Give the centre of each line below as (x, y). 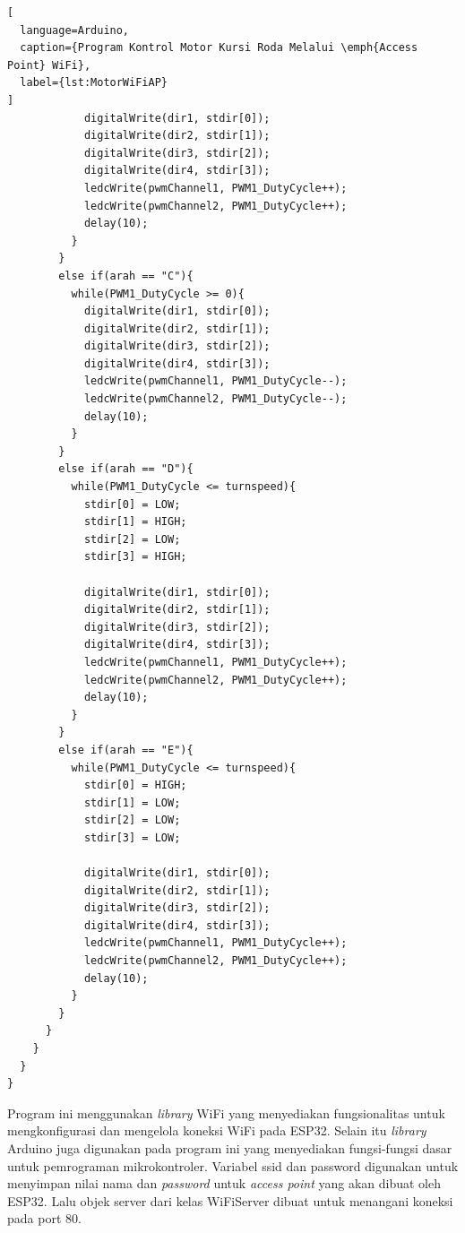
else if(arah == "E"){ (126, 750)
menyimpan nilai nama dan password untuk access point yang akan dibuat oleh (224, 1183)
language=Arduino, (75, 30)
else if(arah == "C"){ (126, 276)
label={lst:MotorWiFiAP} (94, 83)
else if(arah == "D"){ (126, 469)
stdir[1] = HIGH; (135, 522)
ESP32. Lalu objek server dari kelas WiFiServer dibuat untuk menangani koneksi (230, 1200)
